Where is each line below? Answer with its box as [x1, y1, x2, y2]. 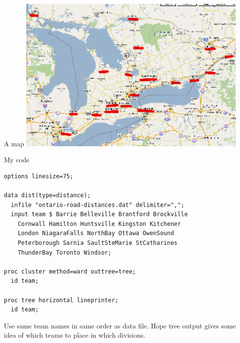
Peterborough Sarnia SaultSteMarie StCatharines [17, 240, 177, 247]
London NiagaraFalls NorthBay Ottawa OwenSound [17, 230, 174, 237]
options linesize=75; [4, 172, 74, 180]
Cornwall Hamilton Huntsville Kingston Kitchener [17, 220, 181, 227]
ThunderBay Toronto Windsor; [17, 249, 112, 256]
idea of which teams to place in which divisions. [4, 330, 145, 340]
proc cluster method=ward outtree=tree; [4, 268, 136, 275]
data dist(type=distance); [4, 192, 91, 199]
